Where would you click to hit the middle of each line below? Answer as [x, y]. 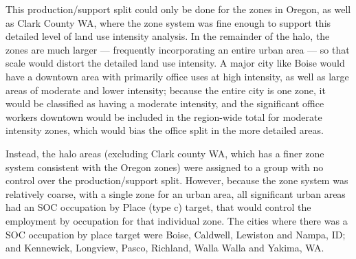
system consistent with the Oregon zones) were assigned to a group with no [165, 167]
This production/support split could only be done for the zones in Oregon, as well [178, 9]
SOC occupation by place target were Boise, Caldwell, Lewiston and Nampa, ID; [176, 234]
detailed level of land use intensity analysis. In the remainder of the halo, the [168, 36]
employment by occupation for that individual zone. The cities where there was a [177, 220]
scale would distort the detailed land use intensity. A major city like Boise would [175, 63]
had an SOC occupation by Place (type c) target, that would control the [158, 207]
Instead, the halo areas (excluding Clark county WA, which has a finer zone [165, 153]
